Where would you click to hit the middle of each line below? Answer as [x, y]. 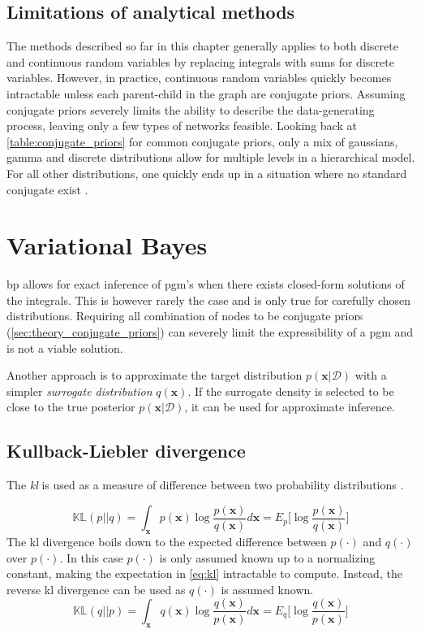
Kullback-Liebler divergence [126, 451]
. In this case [91, 557]
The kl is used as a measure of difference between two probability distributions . [205, 485]
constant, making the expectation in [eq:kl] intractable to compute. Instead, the [204, 573]
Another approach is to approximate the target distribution [155, 375]
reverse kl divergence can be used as [96, 589]
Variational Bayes [107, 245]
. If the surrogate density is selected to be [291, 391]
